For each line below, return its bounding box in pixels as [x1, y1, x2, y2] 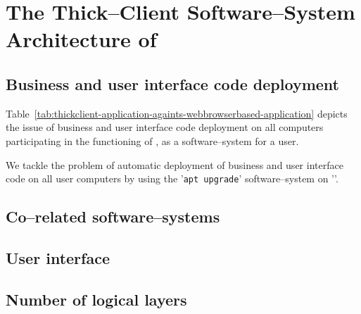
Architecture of [6, 25, 157, 54]
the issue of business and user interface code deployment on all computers [6, 120, 324, 134]
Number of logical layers [6, 288, 187, 310]
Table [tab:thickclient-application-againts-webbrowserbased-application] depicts [6, 106, 348, 120]
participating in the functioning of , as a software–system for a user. [6, 133, 299, 148]
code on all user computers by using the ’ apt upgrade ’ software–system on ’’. [6, 171, 338, 186]
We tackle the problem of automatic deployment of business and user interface [6, 157, 343, 172]
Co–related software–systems [6, 206, 220, 227]
